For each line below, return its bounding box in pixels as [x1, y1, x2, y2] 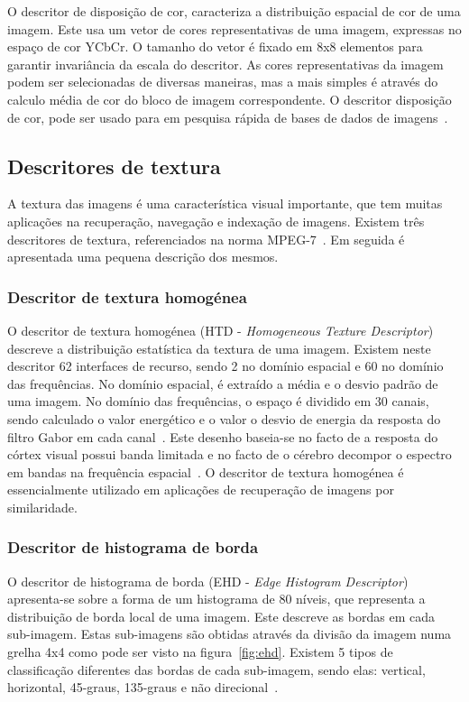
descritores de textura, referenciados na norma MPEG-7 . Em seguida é [7, 229, 405, 248]
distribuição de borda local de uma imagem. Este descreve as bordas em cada [7, 606, 435, 625]
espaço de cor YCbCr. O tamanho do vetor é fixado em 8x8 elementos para [7, 37, 423, 56]
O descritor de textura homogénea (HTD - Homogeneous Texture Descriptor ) [7, 320, 434, 339]
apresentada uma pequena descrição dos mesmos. [7, 247, 279, 266]
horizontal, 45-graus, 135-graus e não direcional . [7, 678, 279, 697]
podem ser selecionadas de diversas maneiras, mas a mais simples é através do [7, 72, 438, 91]
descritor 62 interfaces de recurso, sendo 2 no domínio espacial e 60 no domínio [7, 356, 444, 375]
